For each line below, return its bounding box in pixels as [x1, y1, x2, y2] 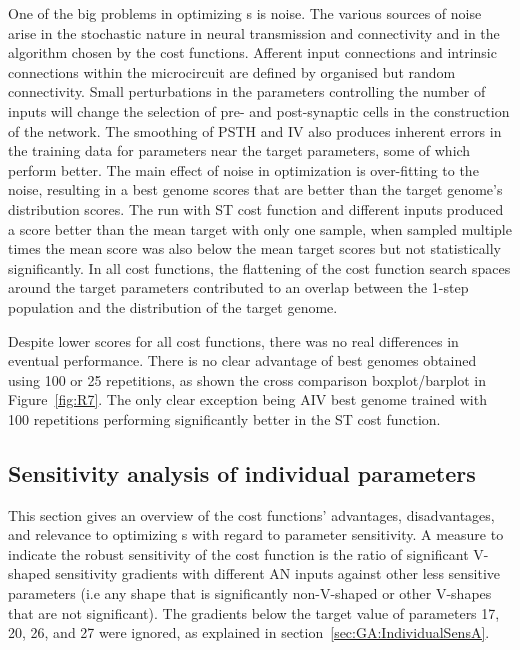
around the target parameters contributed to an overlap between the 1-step [8, 277, 469, 298]
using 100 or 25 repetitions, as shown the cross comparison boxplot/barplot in [8, 369, 486, 390]
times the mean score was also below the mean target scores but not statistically [8, 238, 501, 259]
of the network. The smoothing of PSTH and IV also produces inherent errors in [8, 120, 502, 141]
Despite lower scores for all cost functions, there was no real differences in [8, 330, 459, 351]
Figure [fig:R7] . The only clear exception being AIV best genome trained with [8, 389, 487, 410]
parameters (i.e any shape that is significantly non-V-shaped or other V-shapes [8, 583, 492, 604]
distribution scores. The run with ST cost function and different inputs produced [8, 198, 504, 219]
